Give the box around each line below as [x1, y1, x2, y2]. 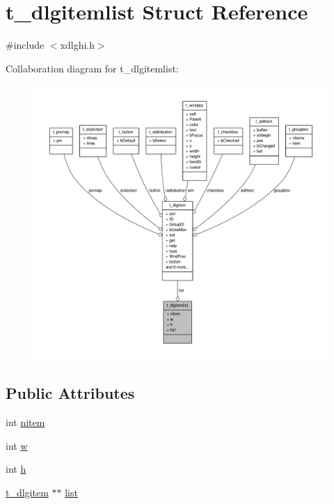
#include [6, 38, 45, 52]
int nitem [6, 415, 45, 430]
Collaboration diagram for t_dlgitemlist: [6, 61, 179, 75]
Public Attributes [6, 382, 135, 404]
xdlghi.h [60, 38, 95, 52]
